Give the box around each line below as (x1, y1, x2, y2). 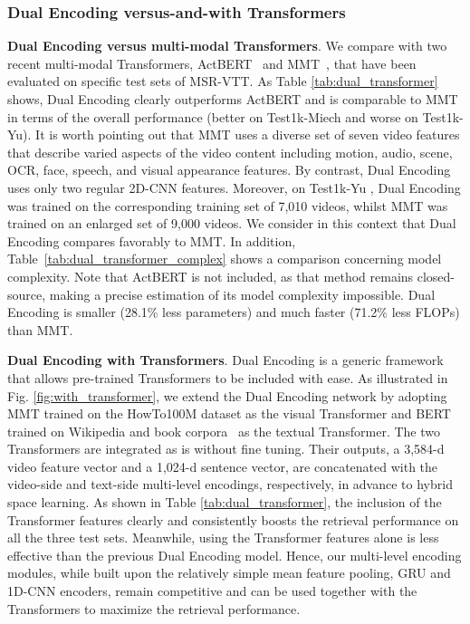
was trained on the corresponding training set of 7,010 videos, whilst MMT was (7, 196, 448, 215)
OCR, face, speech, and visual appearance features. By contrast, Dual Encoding (7, 160, 451, 179)
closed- (417, 266, 456, 285)
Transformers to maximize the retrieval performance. (7, 599, 301, 618)
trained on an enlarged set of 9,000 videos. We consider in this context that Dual (7, 214, 456, 233)
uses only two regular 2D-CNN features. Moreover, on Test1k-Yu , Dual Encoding (7, 178, 461, 197)
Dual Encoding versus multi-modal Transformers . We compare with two (7, 36, 447, 55)
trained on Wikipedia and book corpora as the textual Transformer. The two (7, 421, 441, 440)
